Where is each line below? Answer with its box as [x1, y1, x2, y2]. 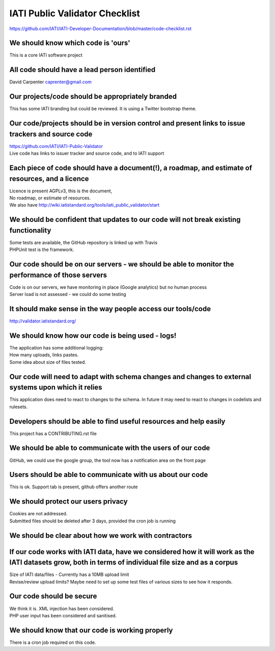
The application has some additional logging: [9, 345, 104, 351]
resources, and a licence [9, 174, 89, 183]
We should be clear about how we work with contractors [9, 531, 192, 540]
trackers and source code [9, 130, 93, 138]
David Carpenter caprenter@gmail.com [9, 79, 92, 85]
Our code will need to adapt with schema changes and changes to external [9, 372, 252, 381]
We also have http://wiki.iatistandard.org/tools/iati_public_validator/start [9, 202, 160, 208]
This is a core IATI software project [9, 52, 82, 58]
